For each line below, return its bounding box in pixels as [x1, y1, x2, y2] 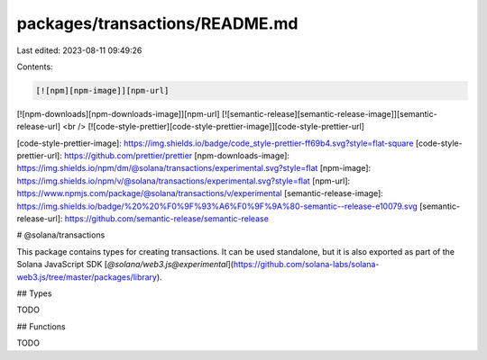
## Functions [16, 320, 67, 332]
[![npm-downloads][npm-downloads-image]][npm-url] [16, 108, 220, 119]
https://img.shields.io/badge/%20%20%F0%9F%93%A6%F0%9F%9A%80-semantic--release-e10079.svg [16, 201, 418, 211]
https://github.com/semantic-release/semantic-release [64, 213, 270, 224]
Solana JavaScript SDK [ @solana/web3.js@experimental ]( [16, 259, 234, 270]
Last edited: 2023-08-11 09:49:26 [16, 45, 142, 56]
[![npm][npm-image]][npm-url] [35, 85, 170, 95]
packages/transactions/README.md [16, 13, 299, 33]
